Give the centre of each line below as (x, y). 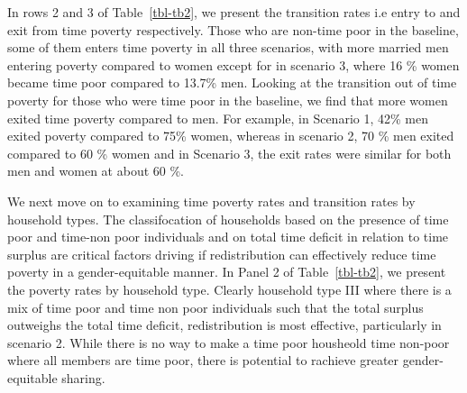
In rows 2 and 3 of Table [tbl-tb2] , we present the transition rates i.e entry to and (234, 12)
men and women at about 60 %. (96, 171)
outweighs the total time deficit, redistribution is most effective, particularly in (224, 325)
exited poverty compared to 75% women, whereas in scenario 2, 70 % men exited (231, 136)
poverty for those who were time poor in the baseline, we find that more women (228, 100)
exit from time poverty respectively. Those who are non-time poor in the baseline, (233, 29)
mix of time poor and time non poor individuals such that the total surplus (215, 307)
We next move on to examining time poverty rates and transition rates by (211, 201)
